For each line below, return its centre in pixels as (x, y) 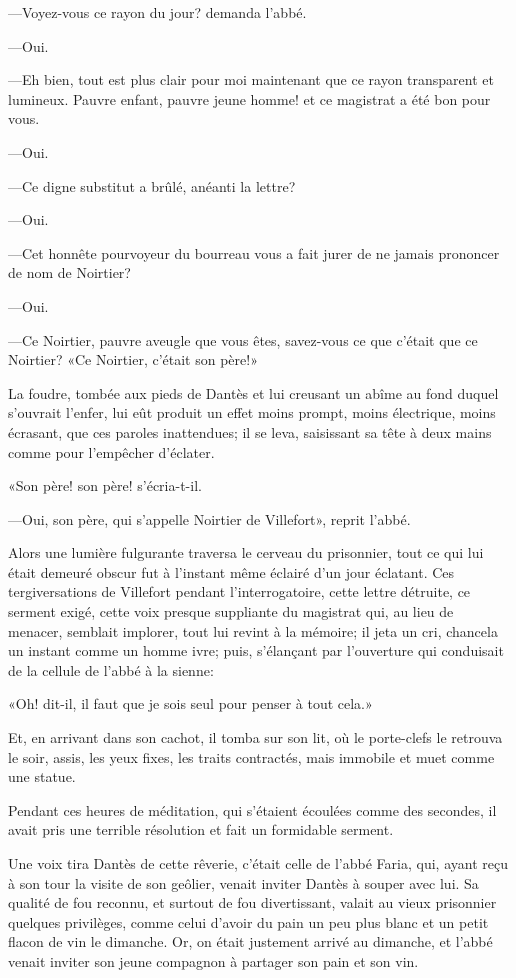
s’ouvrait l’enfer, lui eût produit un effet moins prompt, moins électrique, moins (252, 412)
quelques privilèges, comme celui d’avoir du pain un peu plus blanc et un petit (248, 921)
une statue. (42, 776)
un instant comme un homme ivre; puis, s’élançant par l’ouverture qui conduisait (256, 650)
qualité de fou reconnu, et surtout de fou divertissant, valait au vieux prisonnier (252, 902)
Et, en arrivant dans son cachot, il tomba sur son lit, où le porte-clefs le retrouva (255, 737)
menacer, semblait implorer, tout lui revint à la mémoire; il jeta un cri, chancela (253, 630)
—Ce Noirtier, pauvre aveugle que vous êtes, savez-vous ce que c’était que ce (243, 339)
